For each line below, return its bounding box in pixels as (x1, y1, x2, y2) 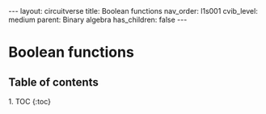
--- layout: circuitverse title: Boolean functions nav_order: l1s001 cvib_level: (8, 6, 259, 15)
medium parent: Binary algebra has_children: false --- (8, 15, 188, 24)
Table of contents (8, 75, 99, 89)
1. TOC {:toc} (8, 97, 51, 106)
